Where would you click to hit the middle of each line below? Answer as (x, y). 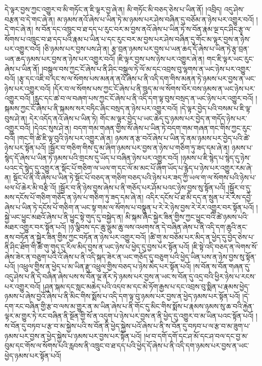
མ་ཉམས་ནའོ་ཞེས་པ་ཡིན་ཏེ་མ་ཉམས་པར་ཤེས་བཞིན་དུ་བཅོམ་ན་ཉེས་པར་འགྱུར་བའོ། (155, 19)
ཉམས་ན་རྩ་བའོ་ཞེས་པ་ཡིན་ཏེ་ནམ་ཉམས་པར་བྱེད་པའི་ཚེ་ (183, 138)
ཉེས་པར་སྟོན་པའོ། (25, 148)
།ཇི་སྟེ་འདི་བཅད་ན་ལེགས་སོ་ (225, 247)
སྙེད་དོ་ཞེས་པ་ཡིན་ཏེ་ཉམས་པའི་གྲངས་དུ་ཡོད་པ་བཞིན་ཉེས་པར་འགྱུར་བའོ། (92, 157)
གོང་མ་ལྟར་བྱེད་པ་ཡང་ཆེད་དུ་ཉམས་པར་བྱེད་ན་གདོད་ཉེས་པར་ (174, 118)
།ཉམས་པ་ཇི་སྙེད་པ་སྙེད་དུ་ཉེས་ (216, 157)
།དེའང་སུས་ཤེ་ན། (52, 128)
